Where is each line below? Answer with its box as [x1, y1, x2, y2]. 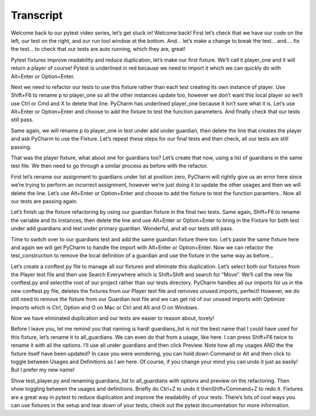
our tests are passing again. [11, 197, 78, 204]
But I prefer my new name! [11, 366, 75, 373]
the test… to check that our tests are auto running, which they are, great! [11, 46, 186, 53]
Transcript [11, 9, 63, 22]
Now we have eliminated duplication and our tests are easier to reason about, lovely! [11, 315, 215, 322]
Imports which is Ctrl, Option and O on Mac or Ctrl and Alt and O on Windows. [11, 304, 199, 311]
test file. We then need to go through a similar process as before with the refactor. [11, 162, 208, 169]
